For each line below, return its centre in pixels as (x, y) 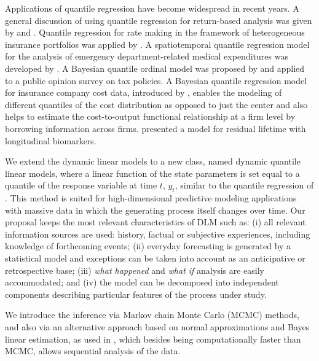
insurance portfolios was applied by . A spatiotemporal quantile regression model (157, 44)
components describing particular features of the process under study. (136, 294)
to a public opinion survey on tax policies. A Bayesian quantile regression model (156, 80)
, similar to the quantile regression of (244, 185)
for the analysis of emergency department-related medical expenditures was (147, 56)
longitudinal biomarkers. (51, 140)
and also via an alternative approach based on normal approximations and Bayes (157, 327)
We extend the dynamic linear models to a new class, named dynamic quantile (153, 161)
